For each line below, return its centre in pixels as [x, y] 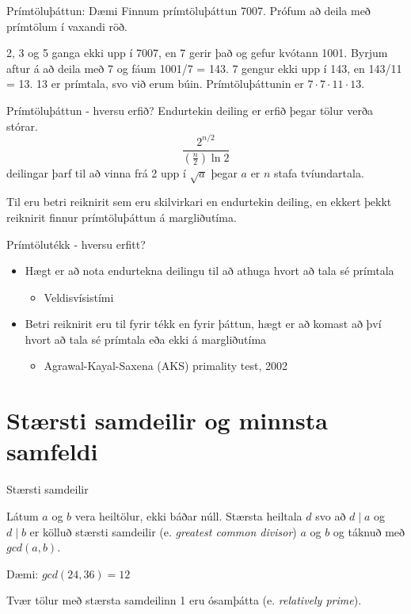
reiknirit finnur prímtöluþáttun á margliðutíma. [122, 217]
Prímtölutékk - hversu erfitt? [76, 244]
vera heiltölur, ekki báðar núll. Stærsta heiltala [188, 515]
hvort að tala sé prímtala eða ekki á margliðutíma [146, 339]
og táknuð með [369, 531]
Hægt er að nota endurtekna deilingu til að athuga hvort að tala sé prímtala [209, 271]
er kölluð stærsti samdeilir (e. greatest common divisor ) [163, 531]
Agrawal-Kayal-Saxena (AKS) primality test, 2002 [166, 366]
